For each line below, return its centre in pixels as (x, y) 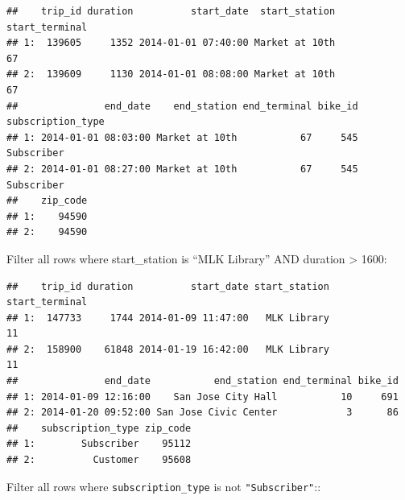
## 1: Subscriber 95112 (99, 444)
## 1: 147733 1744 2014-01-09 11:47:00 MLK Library (168, 318)
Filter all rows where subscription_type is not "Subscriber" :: (164, 486)
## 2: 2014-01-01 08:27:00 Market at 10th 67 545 (182, 169)
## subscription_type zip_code (99, 428)
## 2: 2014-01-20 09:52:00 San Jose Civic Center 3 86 (202, 413)
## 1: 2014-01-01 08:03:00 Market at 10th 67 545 (182, 137)
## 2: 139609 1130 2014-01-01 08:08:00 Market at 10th (171, 74)
